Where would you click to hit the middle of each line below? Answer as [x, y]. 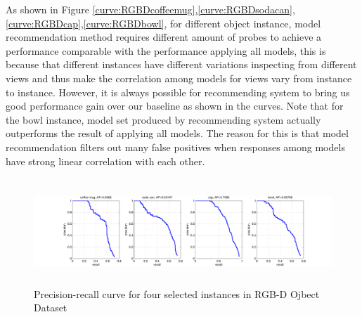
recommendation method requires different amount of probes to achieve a [164, 37]
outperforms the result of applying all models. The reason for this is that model [177, 133]
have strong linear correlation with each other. [105, 161]
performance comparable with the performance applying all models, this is [166, 50]
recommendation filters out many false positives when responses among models [175, 147]
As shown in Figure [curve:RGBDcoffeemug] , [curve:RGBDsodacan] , [150, 9]
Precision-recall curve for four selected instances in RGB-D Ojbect [177, 293]
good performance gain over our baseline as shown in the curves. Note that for [175, 106]
